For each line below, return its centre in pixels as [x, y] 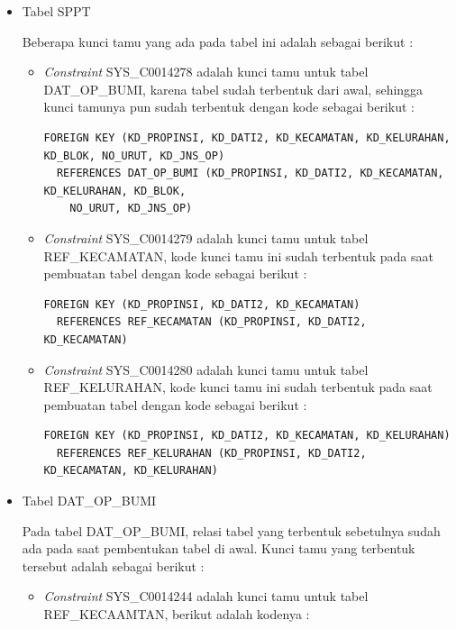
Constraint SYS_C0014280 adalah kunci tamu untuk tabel [206, 369]
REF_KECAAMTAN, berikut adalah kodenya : [177, 614]
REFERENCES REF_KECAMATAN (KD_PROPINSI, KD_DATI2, [211, 322]
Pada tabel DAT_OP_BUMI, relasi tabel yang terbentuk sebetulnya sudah [231, 530]
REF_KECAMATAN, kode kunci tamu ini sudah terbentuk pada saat [238, 255]
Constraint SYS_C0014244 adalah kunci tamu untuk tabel [206, 596]
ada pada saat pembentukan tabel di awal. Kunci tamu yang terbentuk [219, 548]
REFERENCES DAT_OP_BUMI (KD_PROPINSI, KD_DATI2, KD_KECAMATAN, [250, 173]
